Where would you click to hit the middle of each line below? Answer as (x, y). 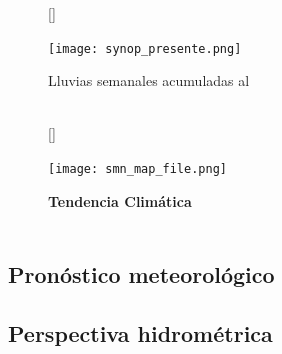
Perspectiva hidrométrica (140, 333)
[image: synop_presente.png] (145, 48)
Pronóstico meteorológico (141, 274)
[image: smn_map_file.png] (137, 169)
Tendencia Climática (120, 200)
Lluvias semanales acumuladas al (149, 80)
